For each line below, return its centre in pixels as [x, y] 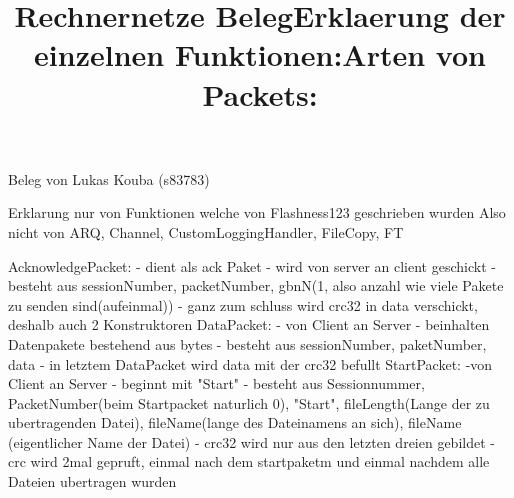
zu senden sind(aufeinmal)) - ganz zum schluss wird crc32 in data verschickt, [243, 304]
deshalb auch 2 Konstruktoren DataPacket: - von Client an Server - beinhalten [249, 324]
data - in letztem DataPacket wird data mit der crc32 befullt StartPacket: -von [250, 363]
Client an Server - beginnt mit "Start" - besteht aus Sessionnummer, [216, 383]
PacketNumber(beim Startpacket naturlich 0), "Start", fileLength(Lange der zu [249, 402]
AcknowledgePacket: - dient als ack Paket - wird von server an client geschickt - [252, 265]
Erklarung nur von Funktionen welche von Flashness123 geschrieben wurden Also [257, 212]
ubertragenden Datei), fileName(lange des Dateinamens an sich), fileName [235, 422]
